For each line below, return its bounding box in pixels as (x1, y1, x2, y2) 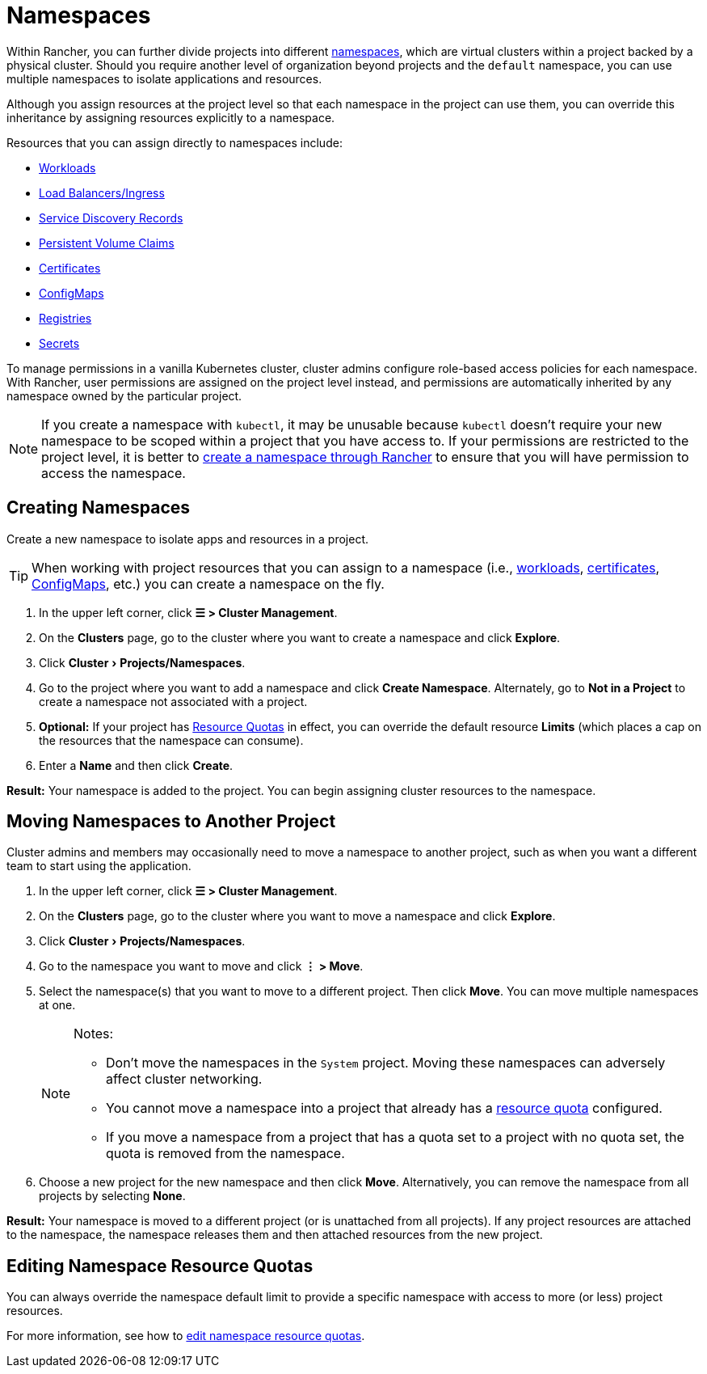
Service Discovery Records (39, 210, 183, 225)
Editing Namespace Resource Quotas (6, 1255, 314, 1276)
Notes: (74, 1025, 114, 1042)
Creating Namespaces (6, 497, 191, 518)
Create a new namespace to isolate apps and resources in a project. (6, 531, 369, 546)
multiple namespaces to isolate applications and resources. (6, 71, 322, 86)
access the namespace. (41, 464, 186, 481)
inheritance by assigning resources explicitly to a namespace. (6, 110, 335, 125)
